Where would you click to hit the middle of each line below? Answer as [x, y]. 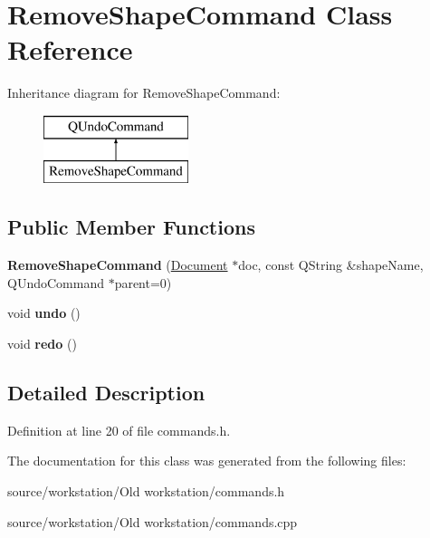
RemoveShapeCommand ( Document [118, 265]
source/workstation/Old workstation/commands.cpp [153, 521]
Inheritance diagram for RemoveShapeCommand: [144, 93]
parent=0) [143, 282]
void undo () [44, 313]
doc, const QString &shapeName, [331, 265]
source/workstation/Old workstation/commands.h [146, 491]
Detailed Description [106, 393]
